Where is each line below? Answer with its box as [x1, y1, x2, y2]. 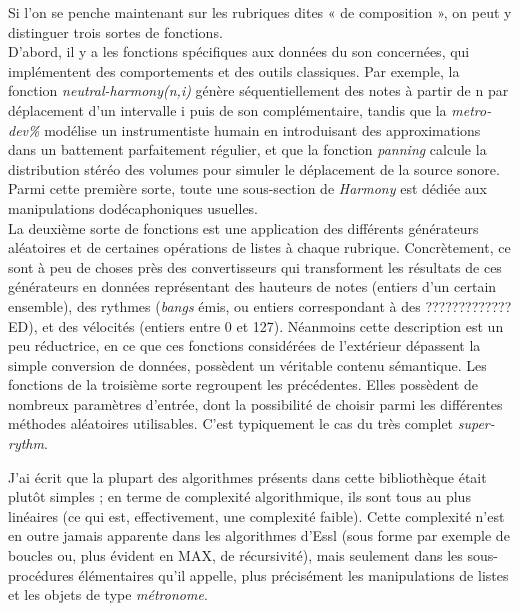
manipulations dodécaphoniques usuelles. [8, 197, 259, 218]
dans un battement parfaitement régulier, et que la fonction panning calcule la [8, 139, 487, 160]
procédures [8, 564, 74, 585]
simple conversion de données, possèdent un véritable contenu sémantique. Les [8, 354, 487, 375]
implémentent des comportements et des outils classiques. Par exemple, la [8, 60, 460, 81]
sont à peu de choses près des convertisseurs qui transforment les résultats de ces [8, 256, 502, 277]
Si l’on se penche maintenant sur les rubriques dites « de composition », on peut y [8, 2, 512, 22]
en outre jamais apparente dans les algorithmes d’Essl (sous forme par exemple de [8, 525, 510, 546]
